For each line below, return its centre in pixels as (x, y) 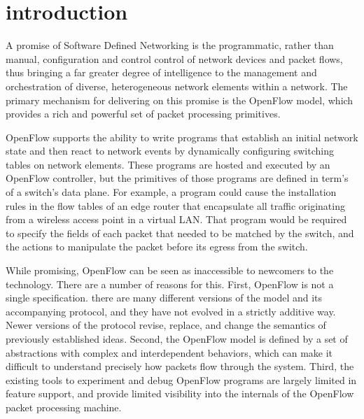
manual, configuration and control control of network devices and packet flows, (174, 58)
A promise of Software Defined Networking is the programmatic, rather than (170, 45)
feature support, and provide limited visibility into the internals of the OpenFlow (180, 393)
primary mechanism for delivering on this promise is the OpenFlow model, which (180, 100)
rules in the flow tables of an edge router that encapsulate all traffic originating (175, 205)
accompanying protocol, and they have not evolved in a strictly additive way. (171, 311)
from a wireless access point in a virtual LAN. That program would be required (176, 219)
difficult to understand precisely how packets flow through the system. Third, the (180, 366)
